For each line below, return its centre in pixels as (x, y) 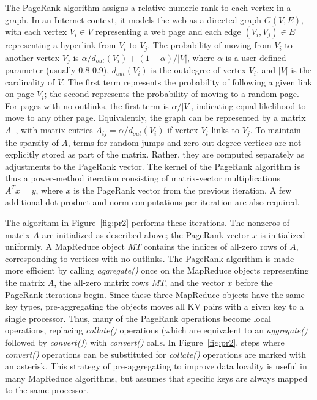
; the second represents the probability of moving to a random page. (172, 94)
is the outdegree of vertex (198, 70)
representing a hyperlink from (61, 45)
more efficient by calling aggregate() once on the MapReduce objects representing (157, 270)
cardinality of (30, 82)
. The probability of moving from (210, 45)
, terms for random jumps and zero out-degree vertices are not (185, 142)
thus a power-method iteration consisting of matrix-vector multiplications (143, 178)
